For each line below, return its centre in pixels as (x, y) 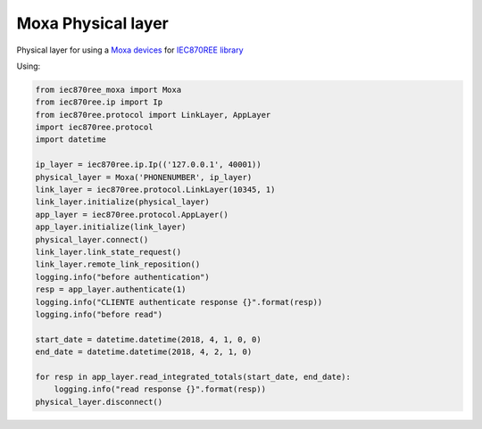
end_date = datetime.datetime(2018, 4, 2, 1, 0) (144, 352)
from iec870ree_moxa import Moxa (108, 90)
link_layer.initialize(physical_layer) (122, 202)
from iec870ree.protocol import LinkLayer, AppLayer (153, 115)
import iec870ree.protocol (94, 128)
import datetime (71, 140)
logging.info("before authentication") (122, 277)
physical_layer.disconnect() (99, 402)
